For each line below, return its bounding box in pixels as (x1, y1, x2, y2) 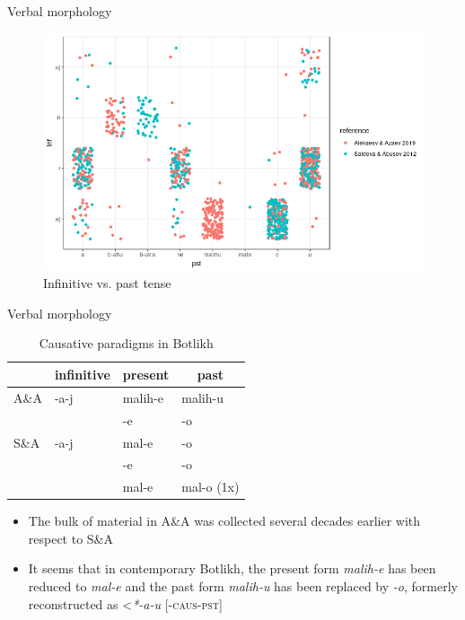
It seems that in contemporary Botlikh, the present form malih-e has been (28, 559, 436, 578)
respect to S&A (28, 528, 114, 547)
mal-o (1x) (181, 477, 240, 496)
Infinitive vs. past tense (43, 274, 171, 293)
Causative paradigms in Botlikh (39, 334, 214, 353)
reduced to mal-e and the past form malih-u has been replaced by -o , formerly (28, 577, 458, 596)
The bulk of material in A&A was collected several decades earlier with (28, 511, 421, 530)
